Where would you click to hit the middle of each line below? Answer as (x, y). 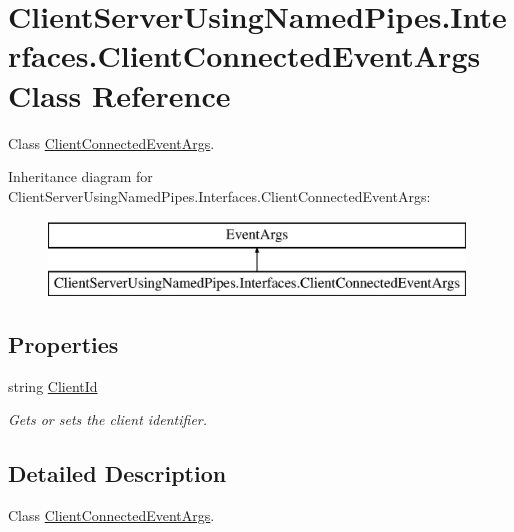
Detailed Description (117, 473)
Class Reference (119, 94)
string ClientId (53, 385)
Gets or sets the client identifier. (108, 419)
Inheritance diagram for (80, 176)
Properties (63, 343)
